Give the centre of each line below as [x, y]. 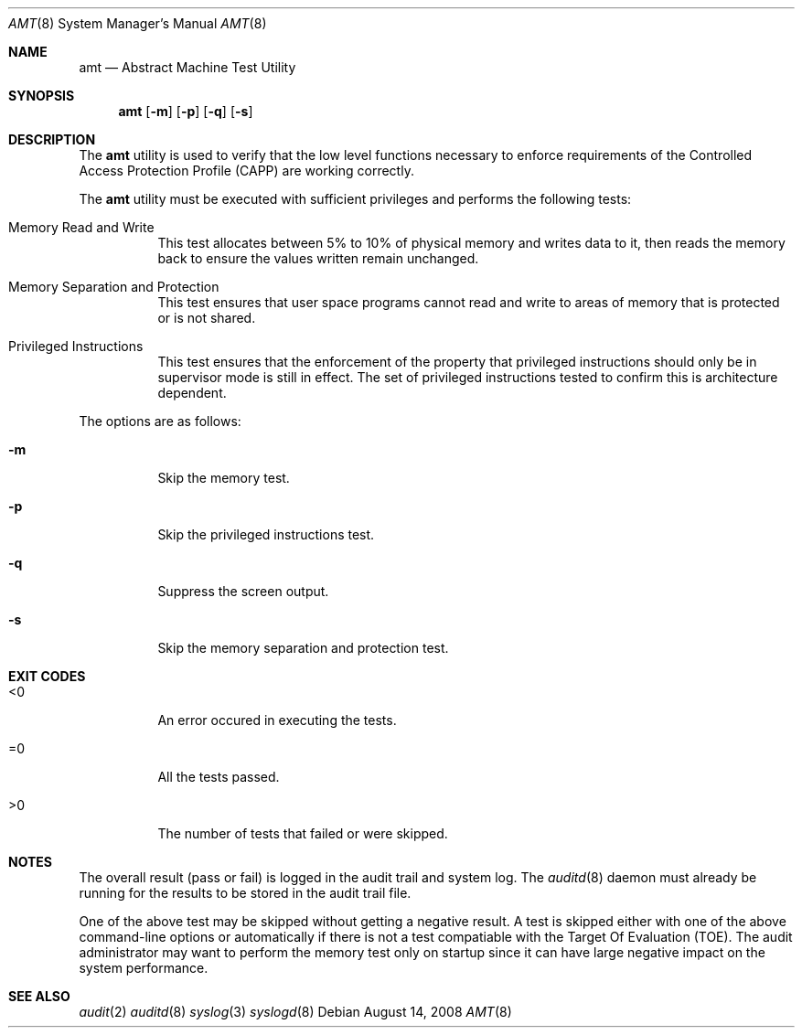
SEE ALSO [39, 996]
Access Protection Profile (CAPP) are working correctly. [246, 171]
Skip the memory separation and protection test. [303, 648]
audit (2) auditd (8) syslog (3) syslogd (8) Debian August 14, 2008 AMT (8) [295, 1012]
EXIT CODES [47, 676]
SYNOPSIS [42, 96]
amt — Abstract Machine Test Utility [187, 67]
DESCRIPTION [52, 139]
